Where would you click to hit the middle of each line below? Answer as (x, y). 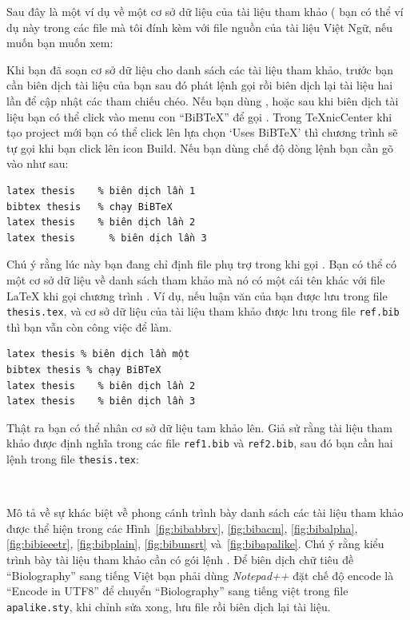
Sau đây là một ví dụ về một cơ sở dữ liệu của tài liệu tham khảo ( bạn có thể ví (205, 11)
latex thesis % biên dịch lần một (98, 354)
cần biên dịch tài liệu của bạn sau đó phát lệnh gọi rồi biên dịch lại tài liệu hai (200, 85)
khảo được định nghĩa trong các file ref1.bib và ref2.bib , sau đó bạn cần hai (200, 443)
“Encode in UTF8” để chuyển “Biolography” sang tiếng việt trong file (177, 591)
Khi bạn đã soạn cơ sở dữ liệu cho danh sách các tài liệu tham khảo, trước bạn (200, 69)
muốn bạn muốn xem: (60, 43)
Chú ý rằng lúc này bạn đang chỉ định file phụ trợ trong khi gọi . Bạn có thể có (202, 264)
